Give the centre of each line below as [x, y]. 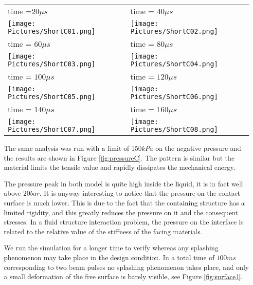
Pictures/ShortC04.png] [174, 64]
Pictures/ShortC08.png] [174, 129]
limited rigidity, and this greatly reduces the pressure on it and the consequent [121, 212]
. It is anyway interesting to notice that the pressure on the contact [140, 193]
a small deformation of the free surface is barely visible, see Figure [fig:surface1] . [123, 276]
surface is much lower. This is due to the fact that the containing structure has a [124, 202]
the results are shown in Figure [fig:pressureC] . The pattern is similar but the [119, 157]
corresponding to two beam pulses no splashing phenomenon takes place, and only [126, 267]
